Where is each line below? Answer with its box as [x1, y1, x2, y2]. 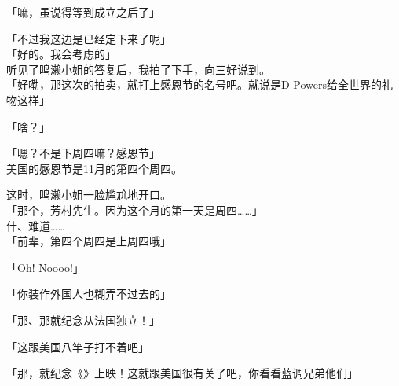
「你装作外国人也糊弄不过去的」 [6, 285, 171, 302]
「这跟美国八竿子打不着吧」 [6, 338, 149, 355]
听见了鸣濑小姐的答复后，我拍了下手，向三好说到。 [6, 61, 270, 77]
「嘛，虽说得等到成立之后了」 [6, 4, 160, 20]
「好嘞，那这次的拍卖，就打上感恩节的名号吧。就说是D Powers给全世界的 [6, 76, 383, 93]
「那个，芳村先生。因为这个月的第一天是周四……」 [6, 201, 263, 218]
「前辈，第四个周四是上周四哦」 [6, 233, 171, 249]
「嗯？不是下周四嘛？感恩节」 [6, 145, 160, 161]
